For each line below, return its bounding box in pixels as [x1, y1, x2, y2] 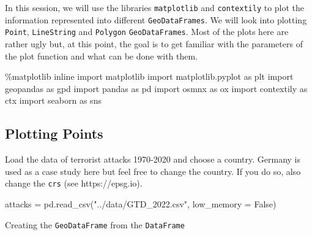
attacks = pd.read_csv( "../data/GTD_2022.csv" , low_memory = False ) [5, 197, 277, 210]
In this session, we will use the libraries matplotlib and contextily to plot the [5, 1, 305, 13]
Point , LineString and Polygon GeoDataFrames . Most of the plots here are [5, 25, 289, 38]
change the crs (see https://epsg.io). [5, 177, 143, 190]
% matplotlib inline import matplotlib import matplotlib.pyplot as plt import [5, 70, 294, 83]
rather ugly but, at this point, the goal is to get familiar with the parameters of [5, 37, 303, 50]
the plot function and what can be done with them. [5, 49, 198, 62]
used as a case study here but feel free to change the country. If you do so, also [5, 164, 301, 177]
